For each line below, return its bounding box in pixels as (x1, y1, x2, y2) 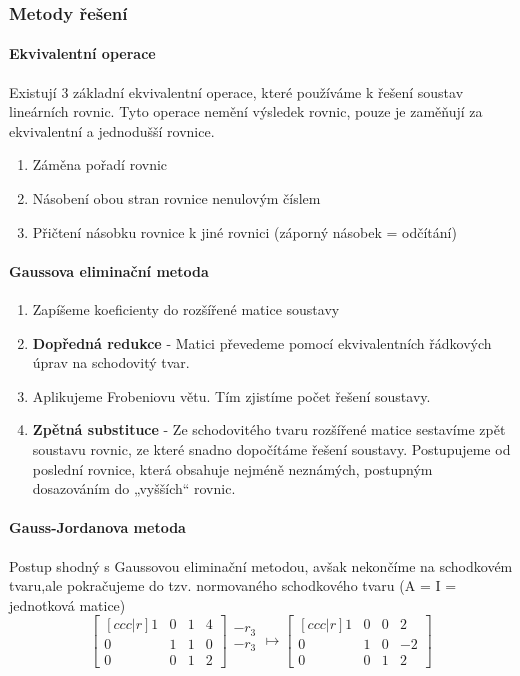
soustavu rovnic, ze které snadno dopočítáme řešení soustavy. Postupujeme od (32, 438, 511, 459)
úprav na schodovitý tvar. (32, 352, 190, 373)
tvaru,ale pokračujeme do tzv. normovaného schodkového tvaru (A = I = (9, 575, 457, 596)
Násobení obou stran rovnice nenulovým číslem (32, 188, 321, 209)
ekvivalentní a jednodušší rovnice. (9, 120, 215, 141)
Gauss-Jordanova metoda (9, 517, 186, 538)
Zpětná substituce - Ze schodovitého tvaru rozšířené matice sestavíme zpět (32, 419, 506, 440)
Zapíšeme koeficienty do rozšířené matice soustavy (32, 299, 340, 319)
